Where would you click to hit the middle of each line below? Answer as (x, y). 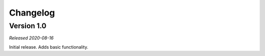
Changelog (32, 13)
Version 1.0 (28, 26)
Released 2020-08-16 (31, 38)
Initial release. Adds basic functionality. (49, 47)
